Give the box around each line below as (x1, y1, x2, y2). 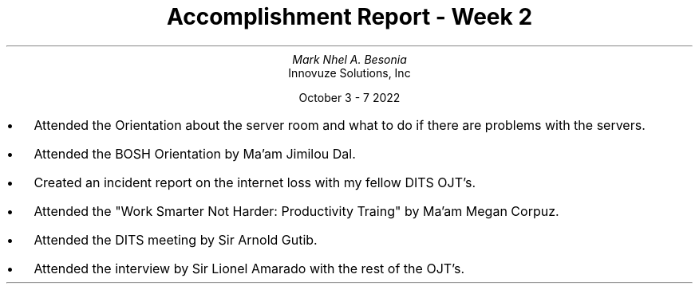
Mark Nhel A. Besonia (292, 52, 407, 66)
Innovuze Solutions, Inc (288, 65, 411, 80)
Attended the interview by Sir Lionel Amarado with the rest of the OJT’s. (34, 260, 465, 276)
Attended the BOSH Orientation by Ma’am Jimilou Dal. (34, 145, 356, 162)
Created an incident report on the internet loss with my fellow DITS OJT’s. (34, 174, 476, 190)
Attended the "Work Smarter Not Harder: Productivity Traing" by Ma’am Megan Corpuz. (34, 202, 559, 219)
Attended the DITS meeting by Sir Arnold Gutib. (34, 231, 318, 248)
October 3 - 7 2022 (298, 90, 401, 104)
